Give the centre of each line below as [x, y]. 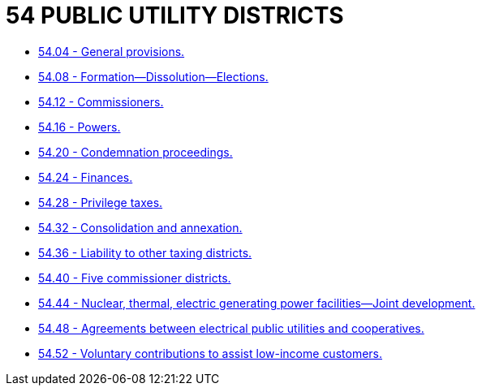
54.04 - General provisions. [112, 51]
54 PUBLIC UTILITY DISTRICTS [175, 15]
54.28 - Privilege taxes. [101, 202]
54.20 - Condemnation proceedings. [136, 152]
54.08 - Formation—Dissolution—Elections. [153, 76]
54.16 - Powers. [80, 127]
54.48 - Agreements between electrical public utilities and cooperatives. [231, 328]
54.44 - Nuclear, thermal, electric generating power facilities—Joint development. [257, 303]
